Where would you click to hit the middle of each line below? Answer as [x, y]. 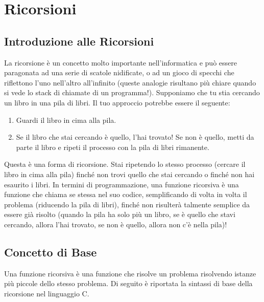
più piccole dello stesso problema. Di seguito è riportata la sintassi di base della [128, 283]
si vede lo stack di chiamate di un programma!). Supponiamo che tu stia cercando [132, 92]
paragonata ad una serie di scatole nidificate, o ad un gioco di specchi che [119, 72]
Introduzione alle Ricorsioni [79, 41]
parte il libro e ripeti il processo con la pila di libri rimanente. [113, 147]
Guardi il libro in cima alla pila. [66, 120]
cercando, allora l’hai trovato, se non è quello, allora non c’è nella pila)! [116, 224]
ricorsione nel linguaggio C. [47, 293]
